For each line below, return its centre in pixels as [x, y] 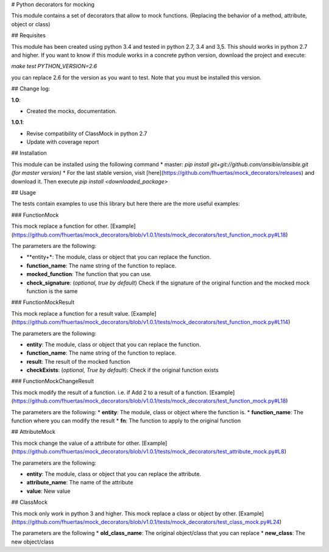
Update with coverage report [63, 142]
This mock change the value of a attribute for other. [76, 443]
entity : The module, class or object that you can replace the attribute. [114, 474]
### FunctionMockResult [43, 302]
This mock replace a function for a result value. [71, 313]
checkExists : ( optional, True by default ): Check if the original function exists [122, 370]
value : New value [48, 491]
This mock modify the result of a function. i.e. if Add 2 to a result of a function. [110, 392]
